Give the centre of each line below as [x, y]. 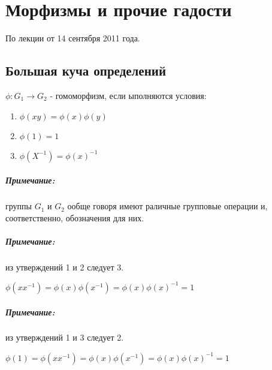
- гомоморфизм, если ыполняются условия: [128, 95]
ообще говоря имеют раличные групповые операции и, [167, 206]
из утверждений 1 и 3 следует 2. [65, 337]
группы [19, 206]
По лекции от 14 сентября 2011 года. [73, 38]
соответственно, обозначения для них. [75, 217]
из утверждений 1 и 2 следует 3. [65, 267]
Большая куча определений [86, 70]
